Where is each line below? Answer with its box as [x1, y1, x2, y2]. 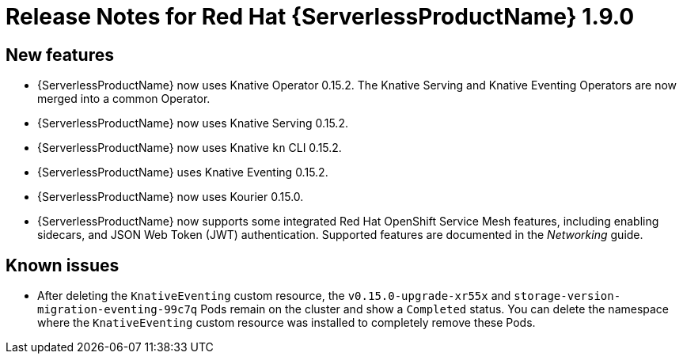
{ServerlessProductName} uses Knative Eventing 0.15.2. [37, 165, 328, 180]
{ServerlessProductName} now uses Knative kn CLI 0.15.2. [37, 141, 342, 155]
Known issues [6, 255, 120, 275]
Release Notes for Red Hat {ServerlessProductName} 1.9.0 [6, 3, 635, 30]
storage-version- [514, 290, 621, 303]
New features [6, 44, 114, 65]
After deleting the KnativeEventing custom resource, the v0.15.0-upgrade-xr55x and [37, 289, 511, 303]
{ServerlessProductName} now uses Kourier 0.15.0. [37, 190, 304, 204]
